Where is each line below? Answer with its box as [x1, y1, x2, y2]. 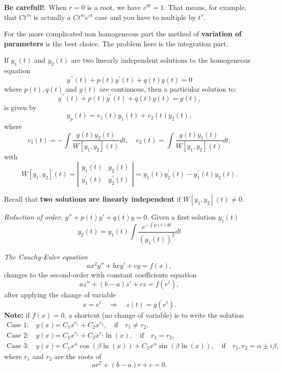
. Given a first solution [147, 211, 216, 222]
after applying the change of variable [4, 289, 116, 300]
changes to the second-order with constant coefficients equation [4, 269, 197, 279]
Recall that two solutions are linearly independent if [4, 193, 181, 204]
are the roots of [54, 351, 102, 361]
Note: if [4, 309, 30, 320]
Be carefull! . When [4, 2, 67, 12]
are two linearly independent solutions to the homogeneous [71, 55, 251, 65]
